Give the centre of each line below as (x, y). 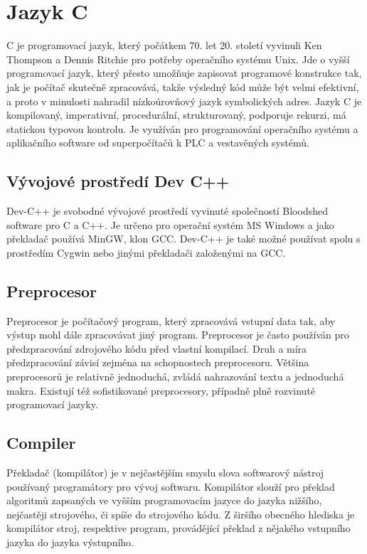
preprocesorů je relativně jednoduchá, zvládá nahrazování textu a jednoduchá (175, 377)
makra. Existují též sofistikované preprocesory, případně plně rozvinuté (161, 390)
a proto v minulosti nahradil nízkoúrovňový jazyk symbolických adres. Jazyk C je (184, 101)
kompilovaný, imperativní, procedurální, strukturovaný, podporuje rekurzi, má (176, 115)
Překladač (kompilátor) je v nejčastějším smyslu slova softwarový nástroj (165, 473)
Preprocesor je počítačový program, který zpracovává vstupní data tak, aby (171, 320)
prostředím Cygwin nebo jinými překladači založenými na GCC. (146, 252)
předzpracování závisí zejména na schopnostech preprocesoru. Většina (158, 362)
